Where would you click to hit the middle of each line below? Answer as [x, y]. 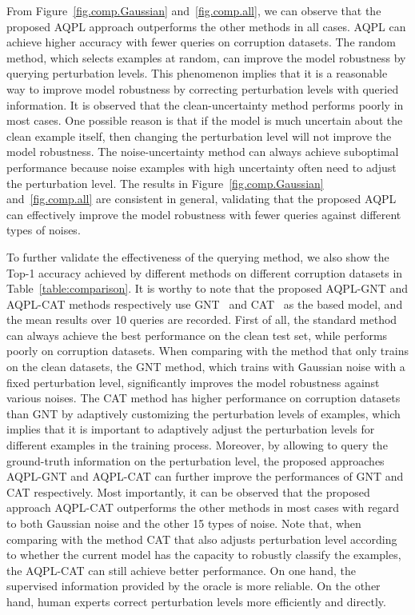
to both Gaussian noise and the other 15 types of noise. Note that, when [184, 523]
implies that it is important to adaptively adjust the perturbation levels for [191, 429]
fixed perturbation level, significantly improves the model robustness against [193, 382]
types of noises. [44, 230]
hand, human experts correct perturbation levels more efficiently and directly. [196, 601]
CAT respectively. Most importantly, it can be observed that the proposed [188, 491]
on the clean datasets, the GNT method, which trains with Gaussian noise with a [206, 367]
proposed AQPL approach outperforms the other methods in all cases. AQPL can [206, 26]
